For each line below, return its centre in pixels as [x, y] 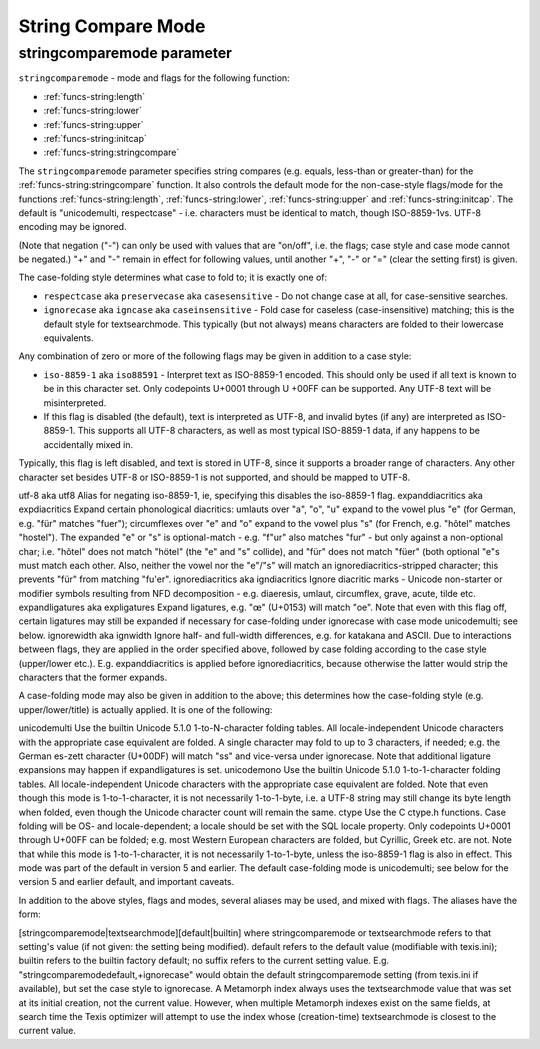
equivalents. [68, 338]
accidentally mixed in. [88, 444]
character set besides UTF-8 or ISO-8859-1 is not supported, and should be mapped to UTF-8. [214, 477]
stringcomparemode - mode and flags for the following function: [154, 78]
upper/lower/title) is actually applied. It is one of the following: [145, 709]
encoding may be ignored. [72, 227]
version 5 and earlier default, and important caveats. [126, 882]
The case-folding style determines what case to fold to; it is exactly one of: [173, 277]
